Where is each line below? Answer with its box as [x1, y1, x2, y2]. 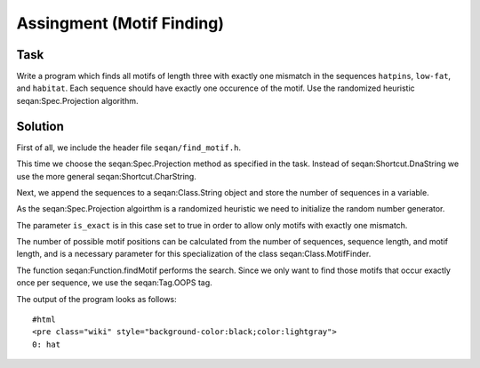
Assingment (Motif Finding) [16, 13, 225, 33]
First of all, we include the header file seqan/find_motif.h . [16, 142, 242, 153]
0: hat [32, 339, 61, 349]
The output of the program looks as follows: [16, 293, 177, 304]
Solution [16, 118, 64, 133]
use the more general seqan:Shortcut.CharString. [16, 171, 197, 181]
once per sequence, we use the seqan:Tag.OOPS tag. [16, 277, 212, 288]
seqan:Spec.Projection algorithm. [16, 95, 139, 106]
